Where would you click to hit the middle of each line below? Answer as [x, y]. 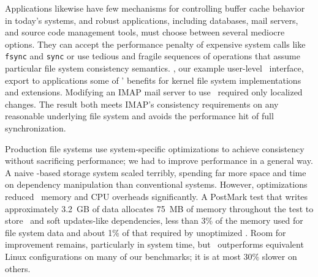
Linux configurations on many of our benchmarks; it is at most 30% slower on [151, 256]
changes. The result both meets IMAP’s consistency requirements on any [142, 104]
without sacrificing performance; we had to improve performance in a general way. [159, 161]
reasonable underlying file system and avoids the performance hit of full [139, 116]
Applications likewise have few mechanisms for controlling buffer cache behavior [155, 8]
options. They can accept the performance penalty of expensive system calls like [155, 44]
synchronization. [36, 128]
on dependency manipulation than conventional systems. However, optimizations [156, 184]
